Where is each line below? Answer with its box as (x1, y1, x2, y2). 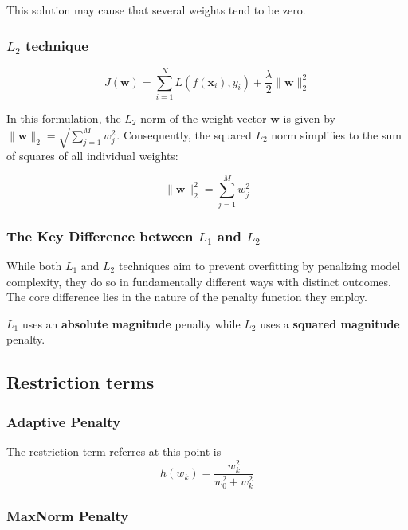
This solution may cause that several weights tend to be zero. (6, 2, 306, 18)
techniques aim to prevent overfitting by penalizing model (118, 257, 401, 274)
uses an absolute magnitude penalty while (22, 315, 241, 332)
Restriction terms (6, 370, 155, 395)
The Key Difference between (6, 226, 194, 245)
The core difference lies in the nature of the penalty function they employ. (6, 289, 367, 305)
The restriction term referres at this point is (6, 442, 222, 459)
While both (6, 257, 62, 274)
